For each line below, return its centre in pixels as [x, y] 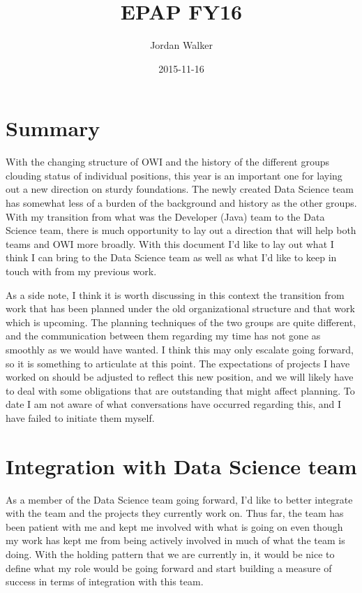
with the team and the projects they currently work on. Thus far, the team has [175, 513]
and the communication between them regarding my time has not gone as [163, 336]
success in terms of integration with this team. [105, 581]
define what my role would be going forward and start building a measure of [169, 568]
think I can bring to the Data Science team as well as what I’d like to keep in [171, 257]
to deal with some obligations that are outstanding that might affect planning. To [180, 390]
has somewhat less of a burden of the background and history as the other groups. [181, 203]
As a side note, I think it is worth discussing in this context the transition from [175, 294]
